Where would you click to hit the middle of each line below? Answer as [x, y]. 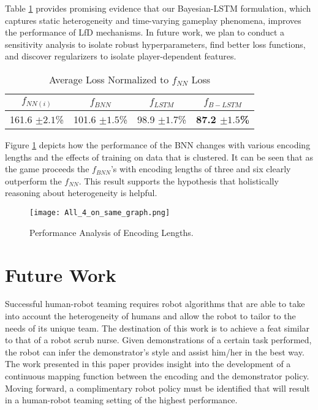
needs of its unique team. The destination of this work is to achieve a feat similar [157, 328]
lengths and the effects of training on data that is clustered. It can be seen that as [159, 157]
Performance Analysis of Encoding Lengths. [112, 232]
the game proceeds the [47, 169]
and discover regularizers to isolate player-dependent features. [121, 56]
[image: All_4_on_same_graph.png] [100, 213]
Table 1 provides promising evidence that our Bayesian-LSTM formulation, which [158, 8]
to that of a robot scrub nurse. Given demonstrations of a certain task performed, [158, 340]
